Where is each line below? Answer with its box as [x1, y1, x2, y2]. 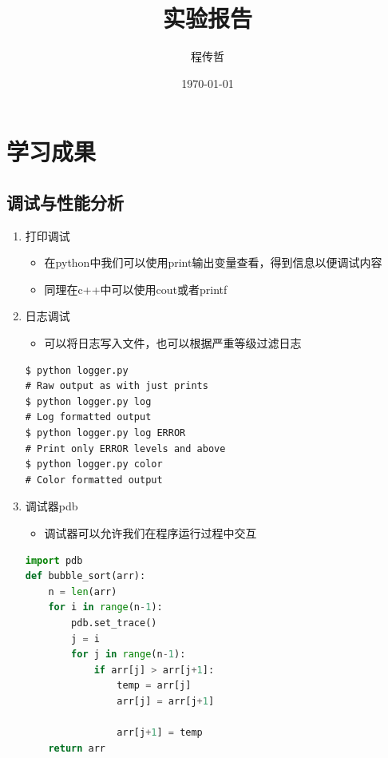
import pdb [25, 554, 83, 566]
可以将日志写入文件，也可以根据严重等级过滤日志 [44, 335, 302, 351]
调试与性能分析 [6, 189, 124, 214]
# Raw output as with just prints [25, 380, 208, 392]
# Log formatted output [25, 411, 152, 423]
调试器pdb [25, 498, 78, 514]
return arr [48, 742, 106, 754]
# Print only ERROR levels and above [25, 442, 226, 454]
